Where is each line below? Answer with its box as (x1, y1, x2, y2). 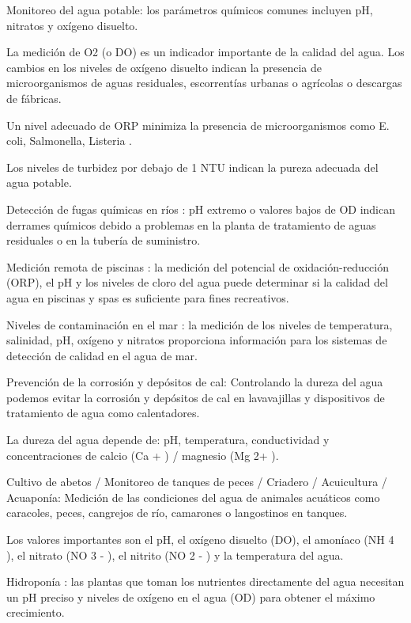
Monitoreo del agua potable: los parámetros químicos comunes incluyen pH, (6, 2, 373, 17)
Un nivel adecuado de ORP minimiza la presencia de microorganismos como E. (6, 116, 390, 133)
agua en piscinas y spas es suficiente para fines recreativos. (6, 289, 289, 306)
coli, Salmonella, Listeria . (6, 132, 132, 149)
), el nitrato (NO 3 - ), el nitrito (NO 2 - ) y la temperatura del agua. (6, 546, 344, 563)
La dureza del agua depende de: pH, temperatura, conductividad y (6, 431, 330, 448)
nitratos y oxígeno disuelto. (6, 17, 138, 33)
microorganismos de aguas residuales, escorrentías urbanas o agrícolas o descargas (6, 74, 402, 91)
